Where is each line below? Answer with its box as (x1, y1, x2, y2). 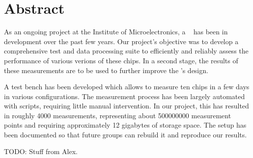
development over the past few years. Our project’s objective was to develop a (4, 36, 239, 46)
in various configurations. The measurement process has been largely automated (4, 91, 245, 101)
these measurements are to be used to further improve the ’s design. (4, 65, 208, 75)
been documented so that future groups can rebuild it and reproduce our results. (4, 130, 247, 140)
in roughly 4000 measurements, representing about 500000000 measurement (4, 110, 231, 120)
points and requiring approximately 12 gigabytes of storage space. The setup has (4, 120, 247, 130)
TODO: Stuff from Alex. (4, 146, 78, 156)
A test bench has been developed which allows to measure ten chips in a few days (4, 81, 250, 92)
